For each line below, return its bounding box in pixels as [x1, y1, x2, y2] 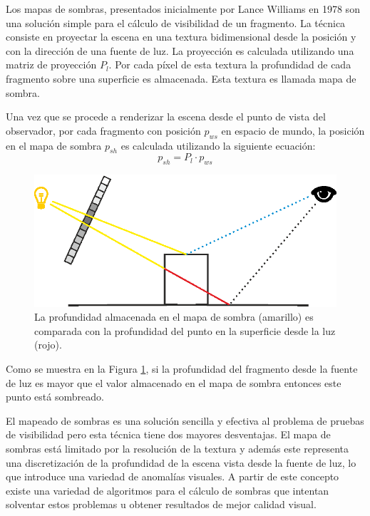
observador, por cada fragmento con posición [6, 123, 201, 138]
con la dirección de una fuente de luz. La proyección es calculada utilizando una [6, 43, 354, 58]
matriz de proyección [6, 57, 97, 72]
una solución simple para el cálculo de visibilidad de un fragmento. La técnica [6, 15, 346, 30]
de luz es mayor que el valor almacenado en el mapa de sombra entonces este [6, 375, 341, 390]
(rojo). [34, 337, 62, 352]
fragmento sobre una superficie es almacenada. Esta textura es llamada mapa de [6, 71, 356, 86]
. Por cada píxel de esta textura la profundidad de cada [108, 57, 351, 72]
